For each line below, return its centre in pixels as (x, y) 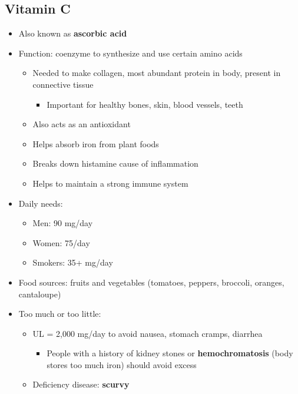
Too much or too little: (60, 314)
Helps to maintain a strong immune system (110, 183)
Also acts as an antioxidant (82, 124)
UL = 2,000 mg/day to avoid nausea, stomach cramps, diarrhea (148, 333)
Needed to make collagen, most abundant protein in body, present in (157, 73)
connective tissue (63, 84)
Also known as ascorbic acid (73, 33)
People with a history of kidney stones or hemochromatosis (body (170, 353)
